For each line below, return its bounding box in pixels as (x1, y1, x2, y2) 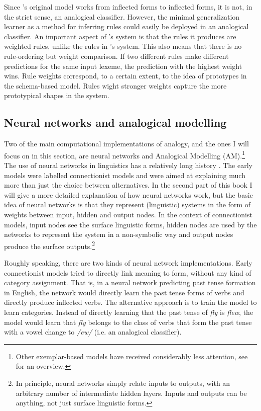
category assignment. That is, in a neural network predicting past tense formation (4, 277, 256, 288)
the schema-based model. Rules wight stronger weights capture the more (4, 80, 227, 91)
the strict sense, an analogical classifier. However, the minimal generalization (4, 11, 240, 22)
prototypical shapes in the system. (4, 90, 109, 101)
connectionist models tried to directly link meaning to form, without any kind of (4, 267, 251, 278)
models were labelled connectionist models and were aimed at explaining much (4, 170, 245, 180)
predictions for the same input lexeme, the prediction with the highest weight (4, 60, 242, 71)
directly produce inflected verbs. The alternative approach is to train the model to (4, 297, 257, 307)
